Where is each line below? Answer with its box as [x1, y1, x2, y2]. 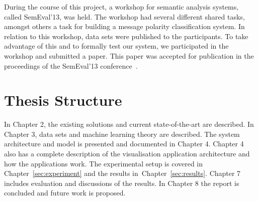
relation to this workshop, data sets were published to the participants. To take [4, 31, 248, 41]
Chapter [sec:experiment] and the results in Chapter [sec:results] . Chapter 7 [4, 168, 241, 178]
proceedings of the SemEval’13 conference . [4, 60, 138, 71]
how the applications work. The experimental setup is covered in [4, 158, 203, 168]
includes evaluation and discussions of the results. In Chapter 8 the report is [4, 177, 239, 188]
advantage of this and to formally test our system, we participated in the [4, 41, 229, 51]
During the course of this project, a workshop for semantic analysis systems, [4, 2, 239, 12]
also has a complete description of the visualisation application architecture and [4, 148, 250, 159]
